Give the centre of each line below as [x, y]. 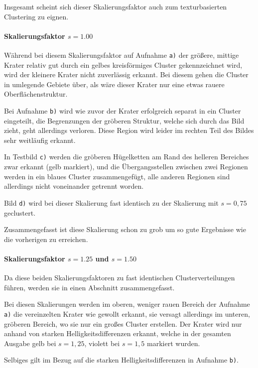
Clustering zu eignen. [36, 16]
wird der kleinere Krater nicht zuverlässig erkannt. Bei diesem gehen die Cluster [126, 74]
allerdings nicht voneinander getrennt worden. [74, 186]
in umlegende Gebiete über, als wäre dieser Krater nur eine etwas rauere [114, 84]
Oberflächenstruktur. [36, 94]
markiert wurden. [174, 343]
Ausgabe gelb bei [30, 343]
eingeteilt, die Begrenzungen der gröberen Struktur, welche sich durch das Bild [124, 120]
